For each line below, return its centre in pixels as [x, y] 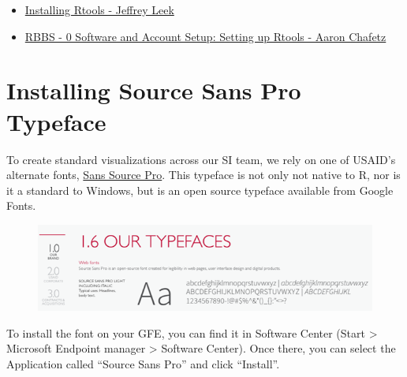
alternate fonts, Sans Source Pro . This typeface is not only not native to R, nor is [203, 175]
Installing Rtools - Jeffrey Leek [99, 9]
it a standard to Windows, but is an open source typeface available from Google [200, 190]
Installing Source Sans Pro [154, 90]
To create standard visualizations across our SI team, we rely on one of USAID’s [201, 159]
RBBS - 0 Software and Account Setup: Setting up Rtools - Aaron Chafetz [205, 36]
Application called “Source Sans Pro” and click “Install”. [143, 364]
